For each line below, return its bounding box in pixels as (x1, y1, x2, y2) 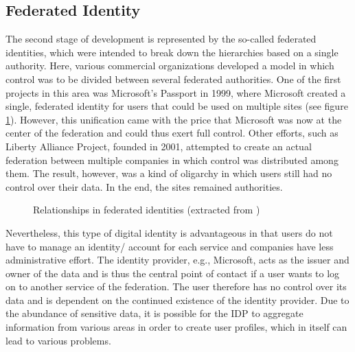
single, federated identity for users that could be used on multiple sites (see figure (5, 99, 348, 113)
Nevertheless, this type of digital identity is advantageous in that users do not (5, 225, 333, 239)
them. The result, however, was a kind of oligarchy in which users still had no (5, 166, 332, 180)
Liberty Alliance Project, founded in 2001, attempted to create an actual (5, 139, 312, 153)
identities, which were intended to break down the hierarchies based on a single (5, 45, 339, 59)
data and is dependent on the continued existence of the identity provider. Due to (5, 292, 350, 307)
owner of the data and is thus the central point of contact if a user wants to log (5, 266, 340, 280)
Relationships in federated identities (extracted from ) (33, 202, 260, 217)
